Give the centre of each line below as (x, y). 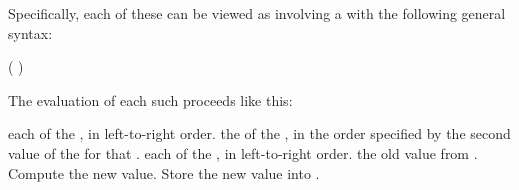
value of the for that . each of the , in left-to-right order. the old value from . (243, 152)
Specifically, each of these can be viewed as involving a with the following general (257, 13)
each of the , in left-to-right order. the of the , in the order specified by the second (259, 133)
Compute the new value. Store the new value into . (164, 172)
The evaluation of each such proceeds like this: (150, 99)
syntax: (30, 32)
